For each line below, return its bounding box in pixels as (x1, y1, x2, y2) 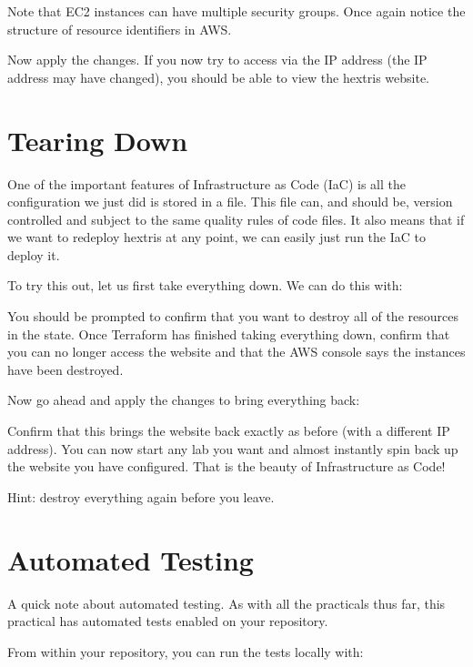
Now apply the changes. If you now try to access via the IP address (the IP (7, 50, 428, 69)
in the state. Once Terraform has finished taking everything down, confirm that (7, 324, 450, 343)
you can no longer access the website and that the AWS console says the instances (7, 342, 466, 361)
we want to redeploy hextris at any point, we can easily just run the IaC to (7, 227, 426, 247)
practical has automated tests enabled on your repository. (7, 611, 328, 631)
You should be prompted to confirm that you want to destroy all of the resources (7, 307, 458, 326)
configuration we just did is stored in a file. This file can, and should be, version (7, 192, 453, 211)
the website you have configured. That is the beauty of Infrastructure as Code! (7, 457, 446, 476)
